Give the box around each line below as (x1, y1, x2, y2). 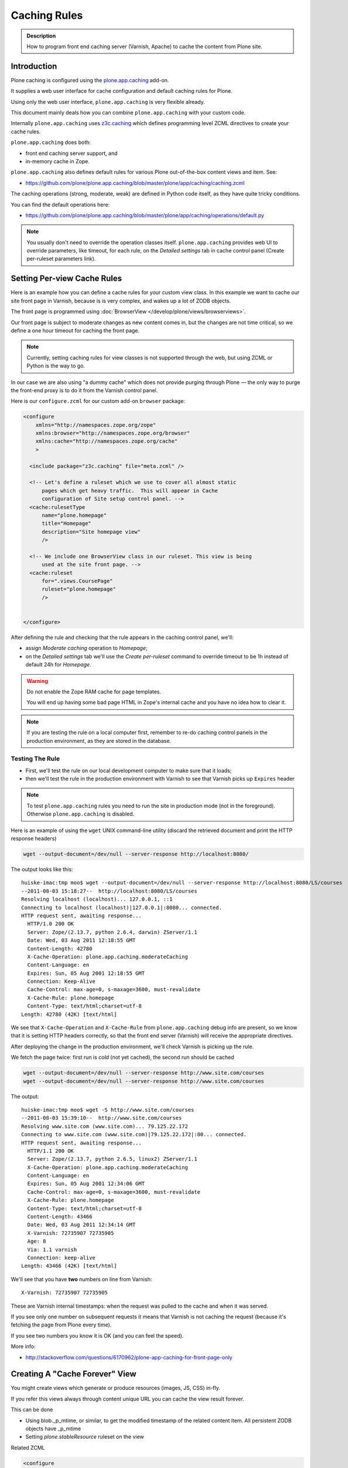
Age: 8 (27, 1238, 46, 1245)
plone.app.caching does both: (11, 139, 91, 146)
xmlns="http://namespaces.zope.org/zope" (35, 422, 156, 428)
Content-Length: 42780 (27, 945, 93, 952)
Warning (26, 677, 48, 684)
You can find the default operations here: (11, 201, 110, 208)
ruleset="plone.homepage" (42, 586, 117, 592)
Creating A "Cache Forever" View (11, 1369, 137, 1379)
